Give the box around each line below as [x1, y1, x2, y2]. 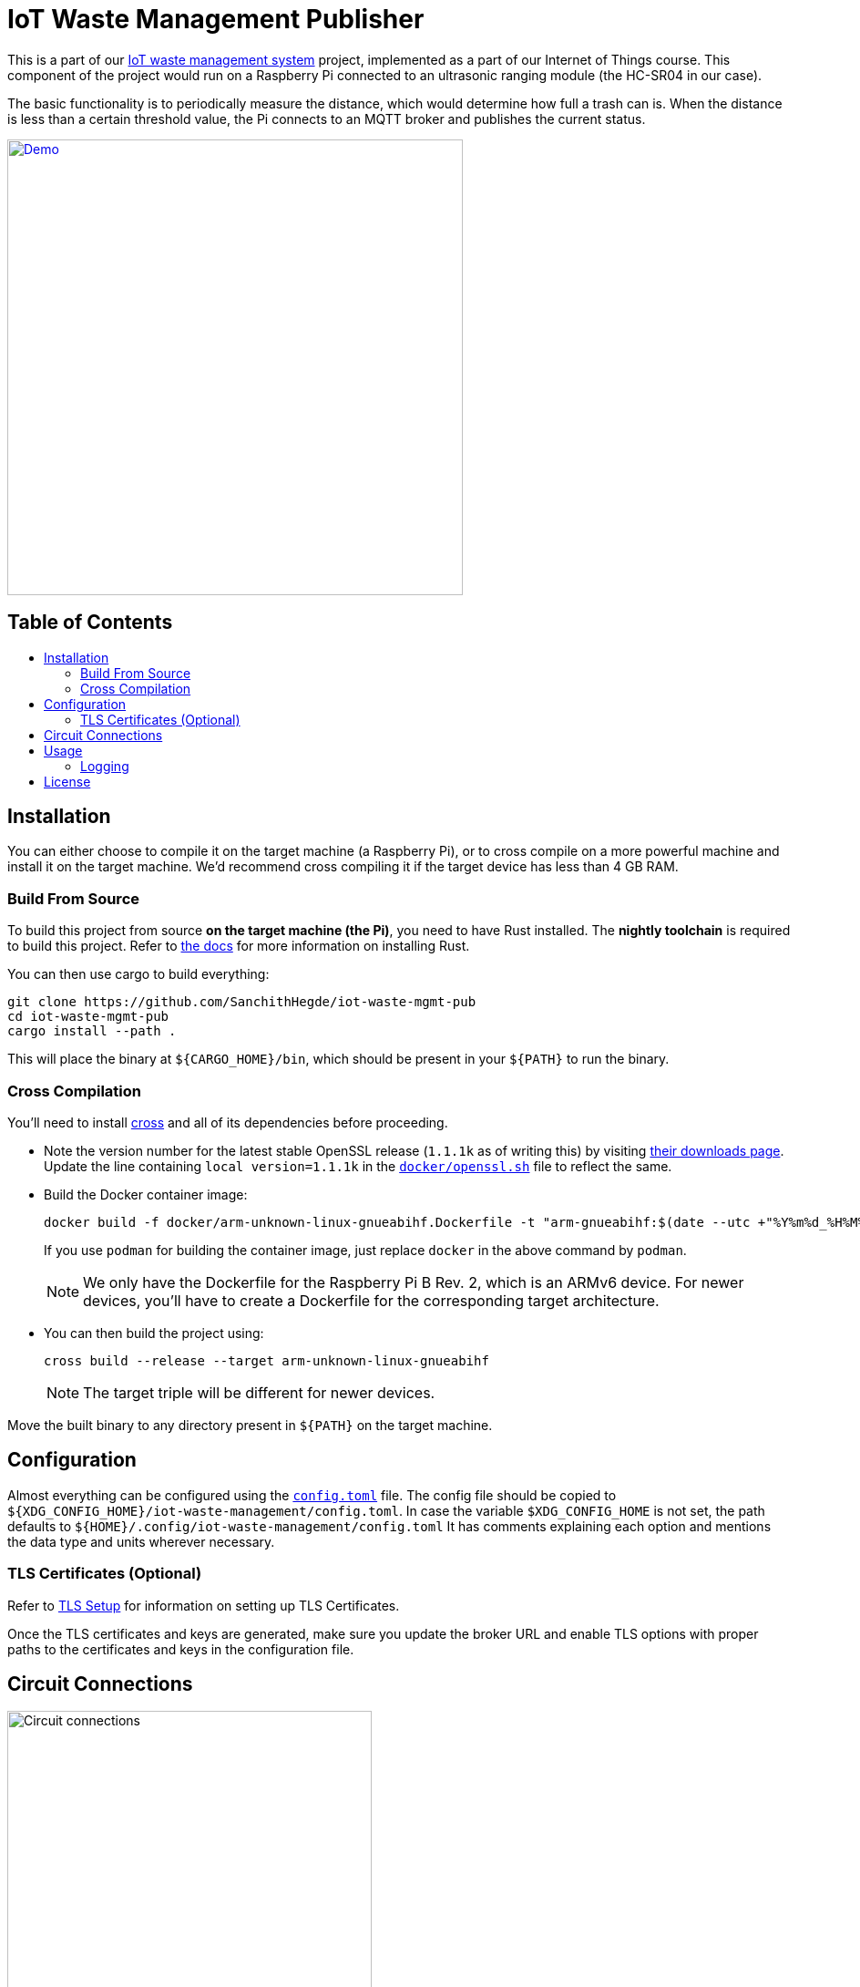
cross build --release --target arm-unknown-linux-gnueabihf [44, 1353, 489, 1368]
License [44, 773, 91, 789]
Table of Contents [7, 611, 173, 634]
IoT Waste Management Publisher [7, 4, 425, 35]
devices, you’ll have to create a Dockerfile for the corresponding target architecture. [83, 1291, 660, 1310]
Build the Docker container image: [44, 1186, 248, 1202]
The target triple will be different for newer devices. [83, 1383, 435, 1402]
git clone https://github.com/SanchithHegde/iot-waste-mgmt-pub [7, 994, 476, 1010]
